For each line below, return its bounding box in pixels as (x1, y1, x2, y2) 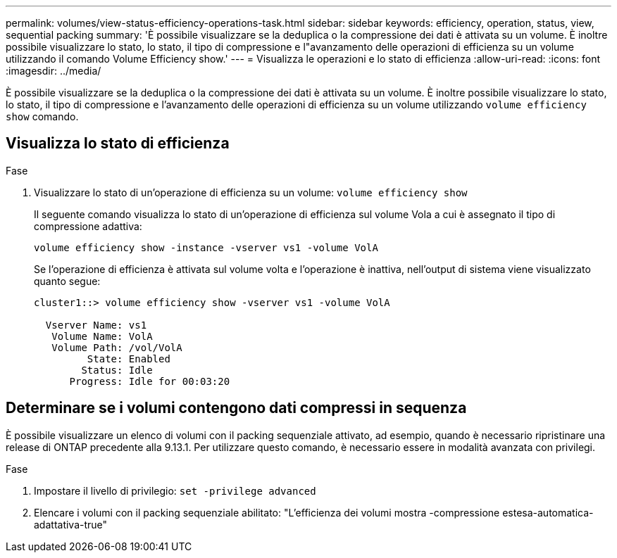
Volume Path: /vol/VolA (51, 341, 182, 353)
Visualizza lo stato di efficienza (6, 134, 230, 153)
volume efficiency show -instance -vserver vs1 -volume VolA (34, 241, 378, 253)
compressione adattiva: (34, 220, 142, 232)
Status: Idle (81, 364, 153, 376)
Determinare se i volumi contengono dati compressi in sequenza (6, 399, 467, 417)
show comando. (6, 110, 79, 122)
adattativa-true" (34, 518, 108, 531)
